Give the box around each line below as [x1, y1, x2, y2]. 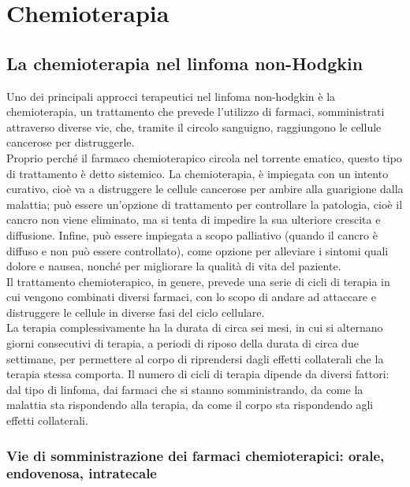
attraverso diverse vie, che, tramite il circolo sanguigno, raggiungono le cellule [6, 118, 382, 135]
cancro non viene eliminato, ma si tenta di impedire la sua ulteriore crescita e [6, 211, 381, 228]
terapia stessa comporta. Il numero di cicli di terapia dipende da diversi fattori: [6, 366, 389, 382]
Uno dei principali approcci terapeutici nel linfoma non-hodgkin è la [6, 87, 336, 104]
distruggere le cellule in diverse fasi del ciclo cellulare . [6, 303, 265, 320]
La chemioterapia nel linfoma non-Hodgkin [6, 50, 363, 75]
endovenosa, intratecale [6, 463, 157, 483]
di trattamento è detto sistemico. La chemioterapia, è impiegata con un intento [6, 165, 389, 181]
